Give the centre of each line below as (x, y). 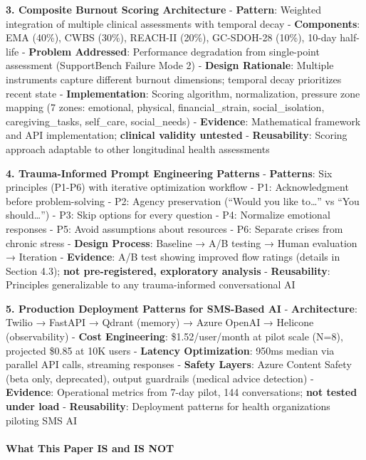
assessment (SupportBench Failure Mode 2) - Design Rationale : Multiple (170, 65)
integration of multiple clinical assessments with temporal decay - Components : (183, 23)
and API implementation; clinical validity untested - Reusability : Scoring (177, 135)
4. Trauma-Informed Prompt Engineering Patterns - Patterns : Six (169, 173)
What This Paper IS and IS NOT (90, 448)
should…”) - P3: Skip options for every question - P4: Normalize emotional (168, 215)
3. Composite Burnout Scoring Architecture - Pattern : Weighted (163, 9)
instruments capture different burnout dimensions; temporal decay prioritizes (174, 79)
